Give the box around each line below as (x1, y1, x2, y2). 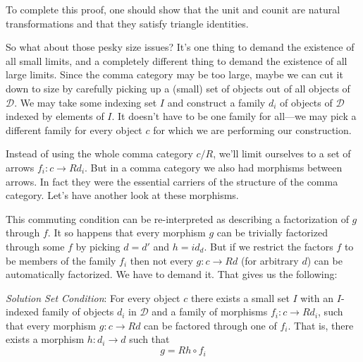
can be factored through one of (144, 318, 277, 332)
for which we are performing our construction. (153, 122, 352, 137)
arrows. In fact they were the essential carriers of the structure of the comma (6, 174, 338, 188)
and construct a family (167, 95, 266, 109)
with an (300, 290, 334, 305)
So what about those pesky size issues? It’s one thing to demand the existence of (6, 40, 355, 54)
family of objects (42, 304, 114, 319)
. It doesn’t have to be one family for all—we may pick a (111, 109, 357, 123)
